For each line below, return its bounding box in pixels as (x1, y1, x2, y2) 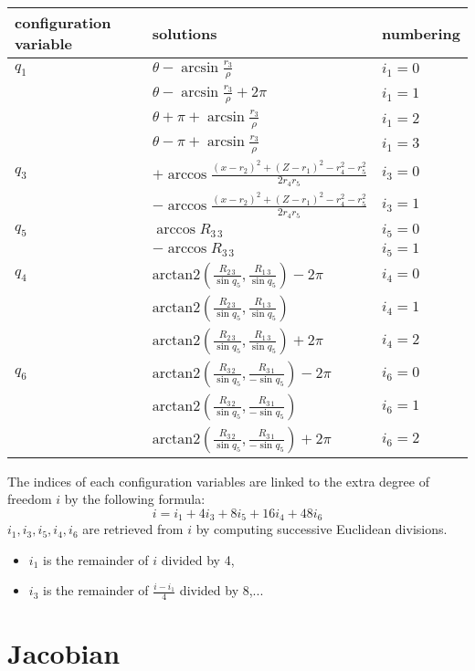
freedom (7, 489, 52, 508)
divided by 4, (161, 550, 235, 569)
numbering (381, 22, 460, 44)
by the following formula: (64, 489, 206, 508)
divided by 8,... (179, 581, 264, 600)
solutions (152, 22, 217, 44)
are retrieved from (82, 519, 184, 539)
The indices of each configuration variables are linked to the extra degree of (7, 471, 429, 490)
